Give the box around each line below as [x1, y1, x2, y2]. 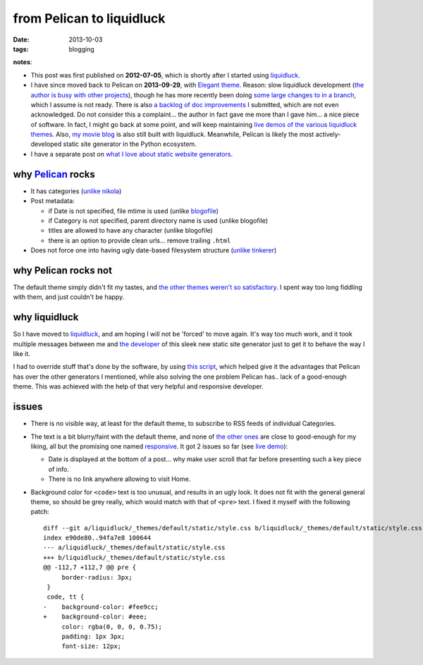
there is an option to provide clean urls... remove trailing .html [48, 236, 231, 245]
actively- [315, 130, 341, 139]
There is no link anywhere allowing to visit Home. [48, 475, 191, 483]
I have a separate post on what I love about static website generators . [30, 150, 233, 158]
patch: [30, 508, 49, 516]
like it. [13, 350, 31, 358]
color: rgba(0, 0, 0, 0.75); [61, 623, 162, 630]
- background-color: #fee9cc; [43, 603, 159, 611]
